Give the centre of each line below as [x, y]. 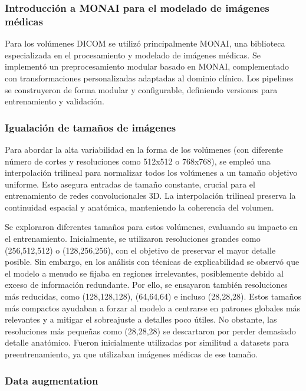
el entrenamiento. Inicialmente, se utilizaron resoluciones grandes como [133, 239]
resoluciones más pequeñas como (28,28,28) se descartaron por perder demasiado [150, 331]
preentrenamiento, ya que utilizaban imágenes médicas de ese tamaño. [131, 354]
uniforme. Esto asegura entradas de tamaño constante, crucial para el [130, 184]
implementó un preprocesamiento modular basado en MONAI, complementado [147, 66]
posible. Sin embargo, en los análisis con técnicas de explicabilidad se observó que [152, 262]
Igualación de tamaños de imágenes [91, 127]
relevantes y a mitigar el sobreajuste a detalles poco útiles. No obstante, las [141, 319]
